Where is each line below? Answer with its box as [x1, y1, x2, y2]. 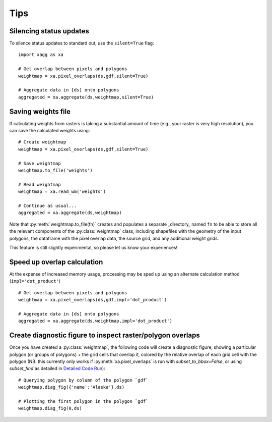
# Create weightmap [18, 139, 66, 145]
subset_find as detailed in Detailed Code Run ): [9, 365, 105, 372]
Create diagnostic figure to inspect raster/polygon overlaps [9, 331, 200, 340]
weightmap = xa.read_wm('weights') [18, 189, 106, 194]
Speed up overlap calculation [9, 257, 103, 266]
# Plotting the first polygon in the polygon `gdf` [18, 398, 149, 404]
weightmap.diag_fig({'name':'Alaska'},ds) [18, 384, 125, 390]
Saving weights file [9, 107, 71, 116]
